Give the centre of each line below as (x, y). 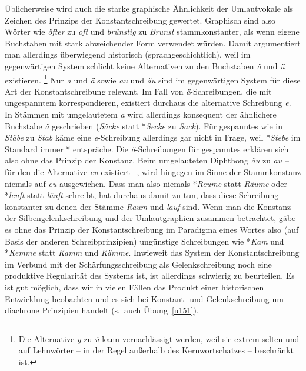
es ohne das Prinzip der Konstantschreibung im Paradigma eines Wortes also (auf (152, 229)
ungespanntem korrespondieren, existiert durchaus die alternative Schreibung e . (148, 103)
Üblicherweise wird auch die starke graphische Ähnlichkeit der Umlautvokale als (149, 8)
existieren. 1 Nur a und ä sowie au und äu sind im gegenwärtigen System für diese (153, 79)
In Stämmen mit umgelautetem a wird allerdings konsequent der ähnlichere (141, 114)
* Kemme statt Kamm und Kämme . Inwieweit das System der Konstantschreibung (152, 253)
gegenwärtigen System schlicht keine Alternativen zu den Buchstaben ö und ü (145, 66)
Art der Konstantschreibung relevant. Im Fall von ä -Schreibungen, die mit (138, 91)
